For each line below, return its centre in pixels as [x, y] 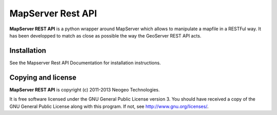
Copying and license [43, 77]
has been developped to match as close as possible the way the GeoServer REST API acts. [105, 35]
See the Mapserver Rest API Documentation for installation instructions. [85, 63]
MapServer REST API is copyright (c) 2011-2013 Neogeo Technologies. [85, 89]
